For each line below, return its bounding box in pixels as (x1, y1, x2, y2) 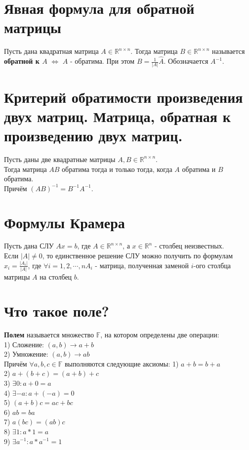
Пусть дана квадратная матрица (4, 46, 99, 56)
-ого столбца (193, 260, 231, 270)
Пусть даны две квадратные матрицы (4, 154, 116, 164)
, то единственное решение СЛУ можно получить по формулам (42, 250, 233, 261)
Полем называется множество (4, 329, 94, 339)
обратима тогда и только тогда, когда (62, 164, 172, 174)
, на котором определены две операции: (100, 329, 219, 339)
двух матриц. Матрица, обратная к (4, 106, 231, 126)
